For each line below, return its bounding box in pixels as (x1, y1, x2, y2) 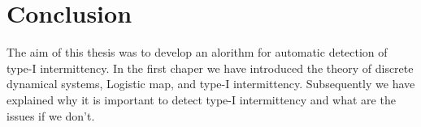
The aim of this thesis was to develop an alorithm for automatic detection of (7, 44, 388, 61)
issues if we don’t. (7, 107, 95, 124)
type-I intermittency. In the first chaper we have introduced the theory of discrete (7, 59, 414, 76)
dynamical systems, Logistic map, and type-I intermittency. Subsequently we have (7, 75, 415, 92)
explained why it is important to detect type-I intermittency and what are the (7, 91, 396, 108)
